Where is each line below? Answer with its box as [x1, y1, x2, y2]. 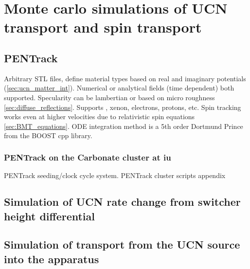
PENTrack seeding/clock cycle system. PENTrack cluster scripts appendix [4, 170, 226, 180]
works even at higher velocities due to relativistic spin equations [4, 111, 195, 122]
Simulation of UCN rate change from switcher [4, 194, 241, 209]
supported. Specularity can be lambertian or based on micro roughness [4, 92, 215, 102]
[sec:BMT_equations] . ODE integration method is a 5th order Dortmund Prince [4, 121, 243, 131]
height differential [4, 208, 95, 223]
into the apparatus [4, 251, 99, 266]
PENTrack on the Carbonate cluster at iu [4, 151, 171, 163]
